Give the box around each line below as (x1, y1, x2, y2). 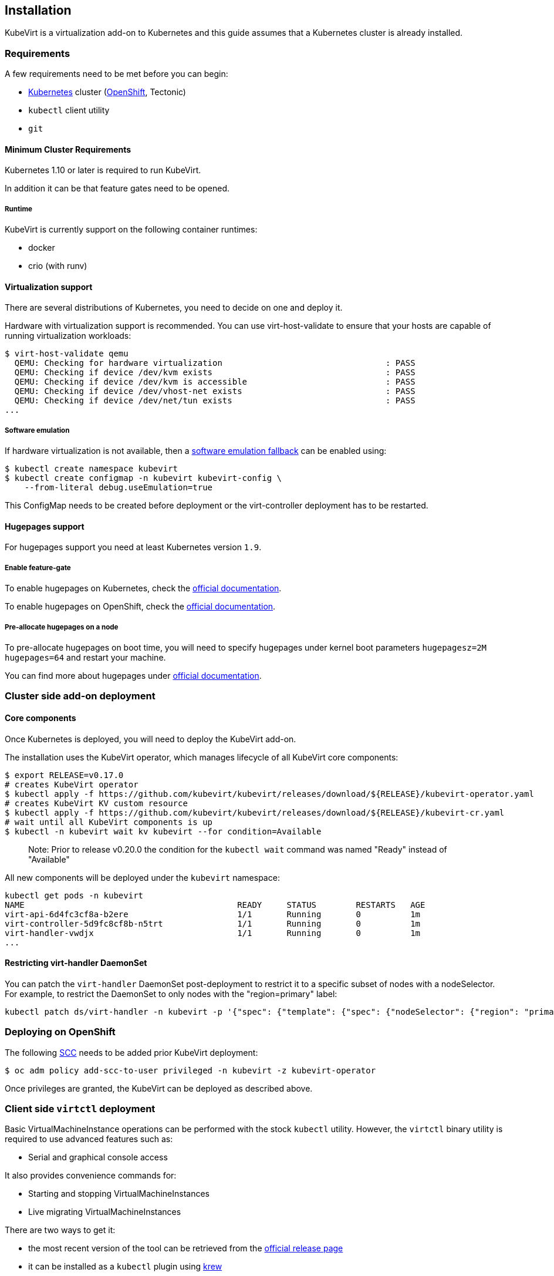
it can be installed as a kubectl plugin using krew (28, 1261, 222, 1272)
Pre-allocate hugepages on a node (5, 622, 119, 631)
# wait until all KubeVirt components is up (5, 817, 213, 827)
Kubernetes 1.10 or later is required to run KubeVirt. (5, 165, 201, 176)
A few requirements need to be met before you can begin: (5, 69, 228, 79)
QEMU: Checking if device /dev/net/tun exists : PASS (14, 396, 415, 406)
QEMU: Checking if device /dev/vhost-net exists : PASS (14, 386, 415, 396)
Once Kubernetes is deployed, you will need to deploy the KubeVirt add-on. (5, 733, 296, 744)
